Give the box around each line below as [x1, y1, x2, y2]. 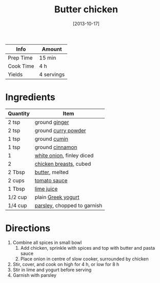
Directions [5, 223, 50, 234]
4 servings [39, 71, 65, 78]
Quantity [8, 110, 30, 117]
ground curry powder [34, 127, 86, 134]
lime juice [34, 185, 58, 192]
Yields [8, 71, 23, 78]
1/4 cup [8, 201, 27, 209]
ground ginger [34, 118, 69, 126]
